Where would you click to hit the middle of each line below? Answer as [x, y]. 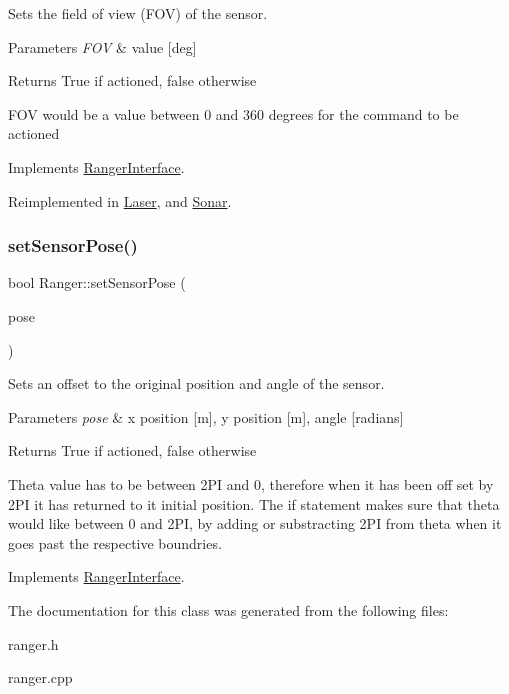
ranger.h [33, 643]
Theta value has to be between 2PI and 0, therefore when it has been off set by [251, 483]
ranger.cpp [40, 677]
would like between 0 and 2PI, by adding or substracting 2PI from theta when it [255, 523]
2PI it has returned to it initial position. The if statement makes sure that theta [254, 503]
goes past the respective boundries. [115, 542]
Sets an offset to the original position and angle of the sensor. [196, 383]
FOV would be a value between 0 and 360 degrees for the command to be [233, 113]
